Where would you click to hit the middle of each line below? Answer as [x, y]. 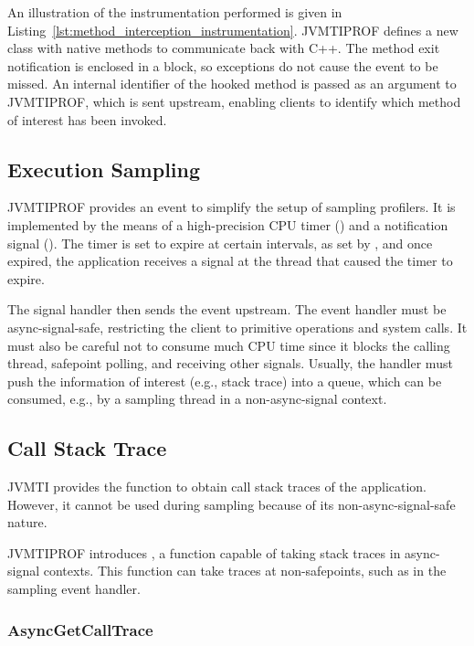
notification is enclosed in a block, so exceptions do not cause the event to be [223, 65]
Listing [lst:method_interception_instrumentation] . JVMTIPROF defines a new [233, 30]
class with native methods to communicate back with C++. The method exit [224, 48]
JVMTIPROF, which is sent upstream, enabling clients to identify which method [234, 101]
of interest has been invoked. [87, 119]
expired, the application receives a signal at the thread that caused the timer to [230, 261]
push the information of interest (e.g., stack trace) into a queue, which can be [225, 381]
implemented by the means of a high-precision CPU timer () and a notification [228, 224]
